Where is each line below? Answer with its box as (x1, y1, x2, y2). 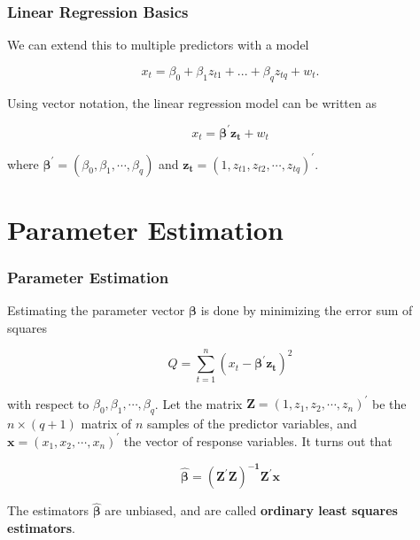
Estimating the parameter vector (7, 301, 185, 320)
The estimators (7, 501, 89, 520)
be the (372, 394, 407, 413)
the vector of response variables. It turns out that (123, 431, 393, 450)
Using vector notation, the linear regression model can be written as (7, 93, 377, 112)
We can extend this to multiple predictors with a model (7, 35, 309, 54)
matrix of (81, 413, 132, 432)
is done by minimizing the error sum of (200, 301, 413, 320)
